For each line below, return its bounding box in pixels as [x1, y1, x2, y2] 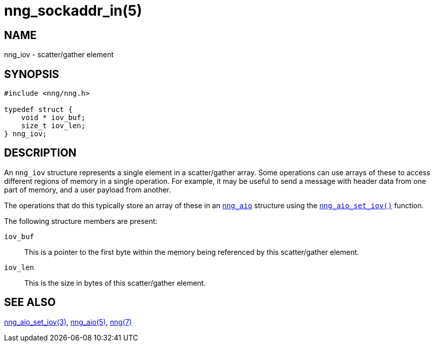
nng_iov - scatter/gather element [4, 50, 114, 59]
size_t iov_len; [21, 122, 86, 130]
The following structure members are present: [4, 216, 157, 225]
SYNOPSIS [4, 67, 59, 81]
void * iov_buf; [21, 113, 86, 122]
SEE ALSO [4, 296, 56, 309]
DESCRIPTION [4, 146, 77, 160]
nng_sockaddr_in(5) [4, 2, 142, 19]
